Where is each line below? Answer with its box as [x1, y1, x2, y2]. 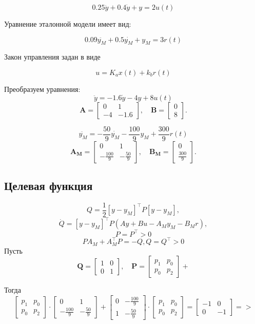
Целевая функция [4, 178, 93, 194]
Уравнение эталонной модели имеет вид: [4, 18, 131, 29]
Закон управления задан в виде [4, 51, 101, 62]
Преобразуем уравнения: [4, 83, 81, 94]
